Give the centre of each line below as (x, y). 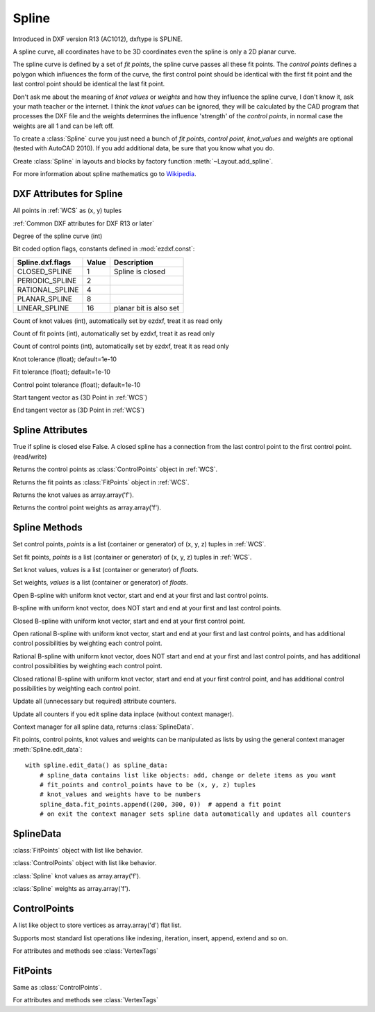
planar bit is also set (147, 308)
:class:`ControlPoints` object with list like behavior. (85, 863)
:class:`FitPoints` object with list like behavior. (78, 851)
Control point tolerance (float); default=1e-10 (77, 385)
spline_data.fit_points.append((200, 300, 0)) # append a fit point (160, 804)
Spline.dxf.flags (44, 262)
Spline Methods (48, 528)
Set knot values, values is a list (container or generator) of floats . (106, 569)
